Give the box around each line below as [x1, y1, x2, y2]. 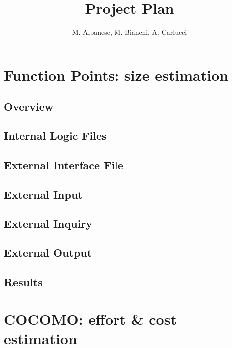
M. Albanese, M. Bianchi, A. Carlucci [72, 27, 187, 37]
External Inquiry [4, 216, 93, 231]
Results [4, 274, 43, 289]
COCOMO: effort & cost [4, 308, 177, 329]
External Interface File [4, 157, 123, 172]
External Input [4, 186, 83, 202]
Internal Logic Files [4, 128, 107, 143]
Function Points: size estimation [4, 64, 229, 85]
